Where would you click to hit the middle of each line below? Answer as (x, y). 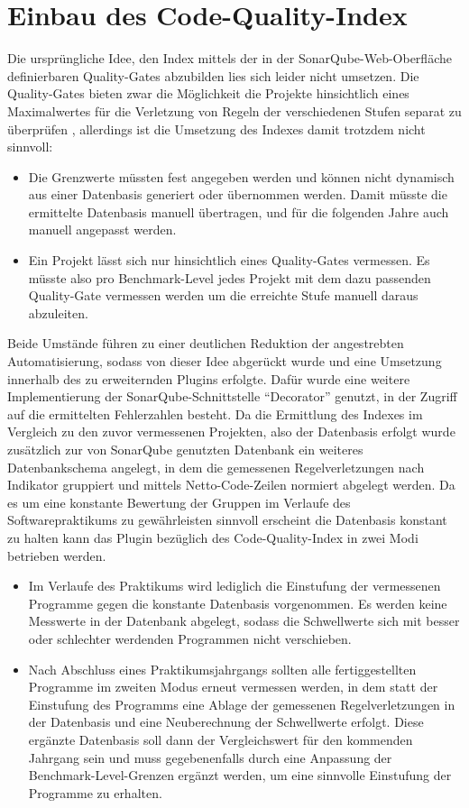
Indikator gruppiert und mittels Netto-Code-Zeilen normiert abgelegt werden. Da (231, 485)
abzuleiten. (58, 312)
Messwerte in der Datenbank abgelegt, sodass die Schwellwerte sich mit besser (244, 621)
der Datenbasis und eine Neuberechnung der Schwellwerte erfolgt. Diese (226, 722)
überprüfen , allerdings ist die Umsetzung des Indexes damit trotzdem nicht (216, 129)
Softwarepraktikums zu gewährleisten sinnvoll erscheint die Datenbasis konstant (227, 520)
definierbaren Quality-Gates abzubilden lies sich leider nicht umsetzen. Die (213, 75)
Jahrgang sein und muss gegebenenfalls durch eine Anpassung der (210, 757)
